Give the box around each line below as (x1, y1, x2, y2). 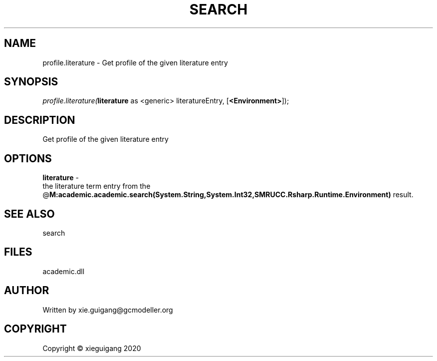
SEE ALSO (4, 207, 55, 220)
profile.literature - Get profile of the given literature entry (42, 58, 228, 67)
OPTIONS (4, 152, 52, 165)
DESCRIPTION (4, 113, 75, 126)
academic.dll (42, 267, 85, 276)
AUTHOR (4, 284, 49, 297)
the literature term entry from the (42, 182, 151, 191)
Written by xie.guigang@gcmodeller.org (42, 305, 173, 314)
